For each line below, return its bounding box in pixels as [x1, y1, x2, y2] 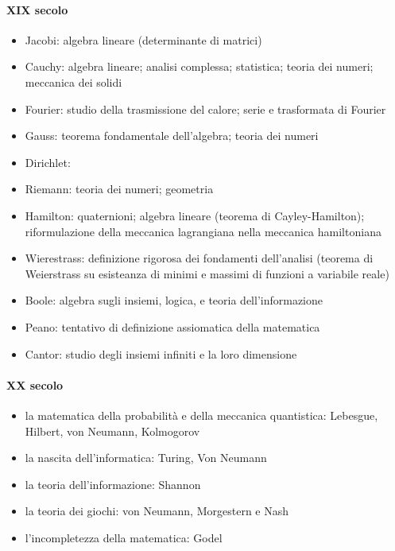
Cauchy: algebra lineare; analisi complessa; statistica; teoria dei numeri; [25, 58, 374, 75]
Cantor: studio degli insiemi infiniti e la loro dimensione [25, 345, 297, 362]
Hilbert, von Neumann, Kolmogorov [25, 422, 200, 439]
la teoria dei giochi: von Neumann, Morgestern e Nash [25, 502, 289, 519]
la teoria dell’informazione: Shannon [25, 475, 201, 492]
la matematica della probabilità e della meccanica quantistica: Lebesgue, [25, 406, 378, 423]
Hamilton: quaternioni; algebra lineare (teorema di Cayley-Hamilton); [25, 207, 365, 223]
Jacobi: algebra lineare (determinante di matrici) [25, 31, 262, 48]
